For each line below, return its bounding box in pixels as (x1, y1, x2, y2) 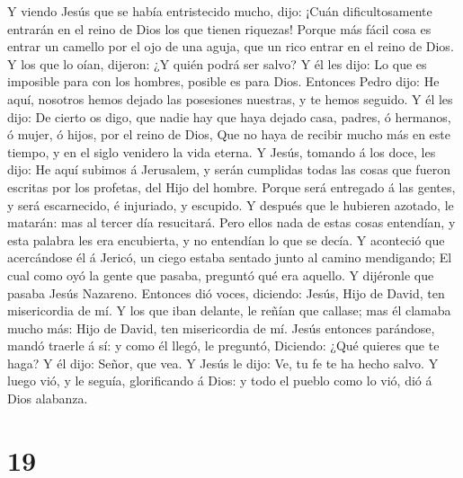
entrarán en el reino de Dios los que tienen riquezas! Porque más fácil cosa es (7, 19, 432, 38)
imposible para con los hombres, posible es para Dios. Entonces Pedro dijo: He (7, 72, 440, 91)
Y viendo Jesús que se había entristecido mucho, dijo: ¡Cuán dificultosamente (7, 2, 432, 20)
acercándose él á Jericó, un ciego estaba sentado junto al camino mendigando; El (7, 248, 452, 267)
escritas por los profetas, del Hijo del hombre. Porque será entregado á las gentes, (7, 177, 456, 196)
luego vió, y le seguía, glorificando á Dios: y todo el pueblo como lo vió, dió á (7, 371, 432, 390)
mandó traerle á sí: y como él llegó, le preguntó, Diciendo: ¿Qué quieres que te (7, 336, 440, 355)
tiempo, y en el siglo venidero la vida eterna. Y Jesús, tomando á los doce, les (7, 142, 436, 161)
